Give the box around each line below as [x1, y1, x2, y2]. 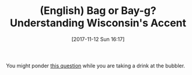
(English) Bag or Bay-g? [40, 4, 156, 17]
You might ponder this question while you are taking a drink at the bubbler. [6, 62, 186, 69]
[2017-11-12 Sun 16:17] [71, 35, 125, 42]
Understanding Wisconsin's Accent [9, 16, 187, 30]
